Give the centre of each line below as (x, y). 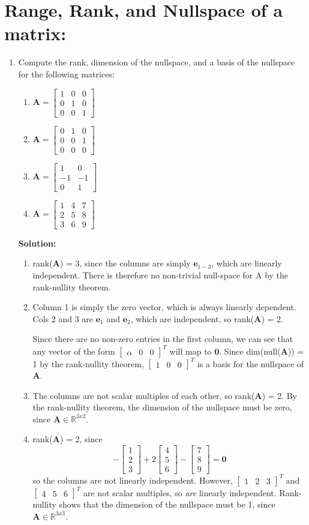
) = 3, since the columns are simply (125, 263)
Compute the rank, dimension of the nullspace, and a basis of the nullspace (157, 62)
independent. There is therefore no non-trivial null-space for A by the (160, 275)
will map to (190, 351)
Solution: (37, 243)
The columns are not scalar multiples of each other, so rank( (144, 395)
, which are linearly (247, 263)
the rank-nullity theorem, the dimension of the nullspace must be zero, (162, 407)
